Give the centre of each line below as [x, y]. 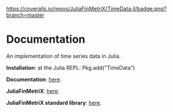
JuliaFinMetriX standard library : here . [54, 102]
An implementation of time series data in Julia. [64, 56]
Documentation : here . [34, 79]
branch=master [25, 15]
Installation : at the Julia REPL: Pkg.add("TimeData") [71, 67]
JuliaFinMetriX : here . [33, 91]
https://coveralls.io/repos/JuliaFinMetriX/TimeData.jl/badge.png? [86, 9]
